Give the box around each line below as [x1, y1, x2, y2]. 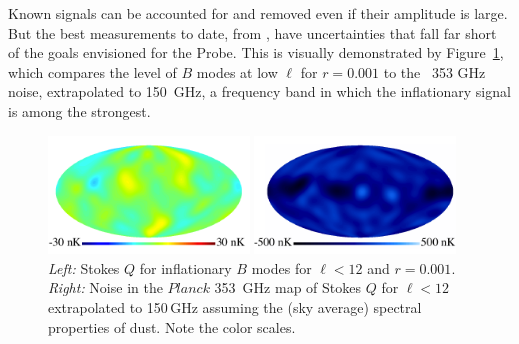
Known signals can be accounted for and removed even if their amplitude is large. [8, 3, 508, 23]
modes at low [196, 61, 278, 82]
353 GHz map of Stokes [214, 277, 361, 298]
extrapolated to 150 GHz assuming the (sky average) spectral [48, 296, 422, 317]
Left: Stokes [48, 257, 120, 278]
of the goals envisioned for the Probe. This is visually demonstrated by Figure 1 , [8, 42, 504, 63]
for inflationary [139, 257, 232, 278]
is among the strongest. [8, 100, 151, 121]
